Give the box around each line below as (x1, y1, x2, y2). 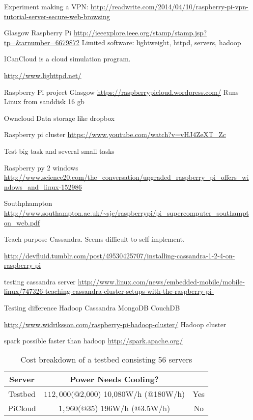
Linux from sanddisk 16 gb (4, 96, 84, 107)
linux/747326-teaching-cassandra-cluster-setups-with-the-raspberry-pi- (4, 286, 214, 296)
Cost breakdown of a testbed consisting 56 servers (20, 353, 192, 365)
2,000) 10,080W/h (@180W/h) (80, 388, 185, 399)
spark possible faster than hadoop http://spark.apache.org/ (4, 336, 183, 346)
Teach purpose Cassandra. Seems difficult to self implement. (4, 234, 185, 244)
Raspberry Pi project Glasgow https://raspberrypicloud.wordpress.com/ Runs (4, 86, 239, 97)
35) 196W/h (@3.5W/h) (87, 402, 170, 414)
